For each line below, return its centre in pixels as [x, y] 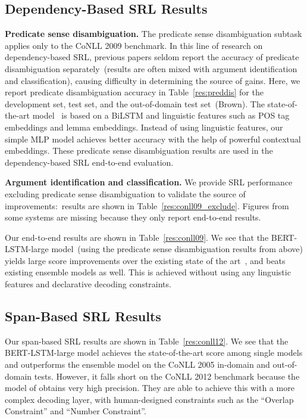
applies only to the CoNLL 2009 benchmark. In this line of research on [134, 45]
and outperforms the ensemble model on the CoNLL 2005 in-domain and [137, 364]
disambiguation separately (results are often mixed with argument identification [151, 68]
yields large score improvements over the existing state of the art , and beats [145, 260]
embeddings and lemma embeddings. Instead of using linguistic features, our [144, 127]
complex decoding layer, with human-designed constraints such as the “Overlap [149, 399]
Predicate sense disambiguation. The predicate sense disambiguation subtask [153, 34]
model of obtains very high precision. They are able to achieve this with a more [150, 388]
